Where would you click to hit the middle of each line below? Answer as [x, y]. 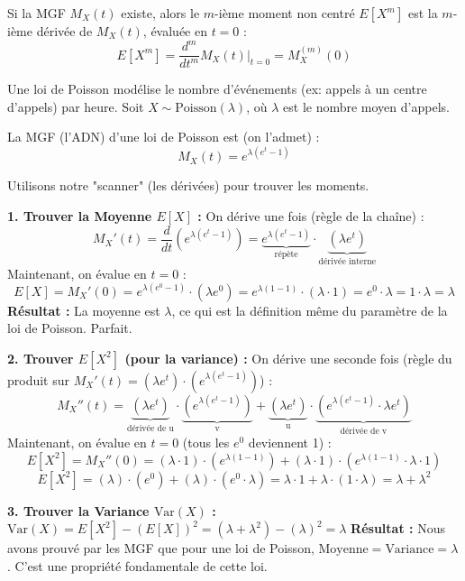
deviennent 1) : [290, 443]
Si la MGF [36, 13]
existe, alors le [160, 13]
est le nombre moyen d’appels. [366, 106]
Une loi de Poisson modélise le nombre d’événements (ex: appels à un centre [217, 89]
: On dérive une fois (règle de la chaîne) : [311, 216]
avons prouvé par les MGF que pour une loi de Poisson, [161, 548]
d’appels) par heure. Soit [76, 106]
